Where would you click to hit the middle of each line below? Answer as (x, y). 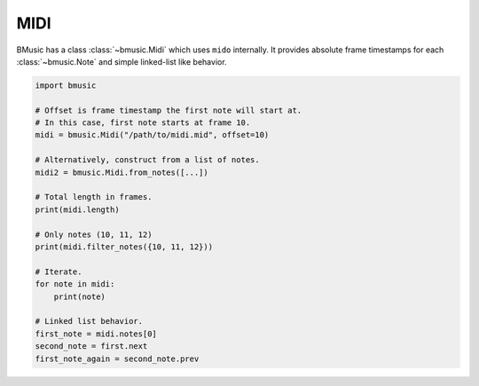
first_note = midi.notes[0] (96, 334)
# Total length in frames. (94, 197)
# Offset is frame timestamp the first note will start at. (169, 110)
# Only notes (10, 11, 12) (94, 234)
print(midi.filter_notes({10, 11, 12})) (124, 247)
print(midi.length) (77, 209)
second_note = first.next (91, 347)
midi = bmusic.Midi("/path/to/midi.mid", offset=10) (152, 135)
